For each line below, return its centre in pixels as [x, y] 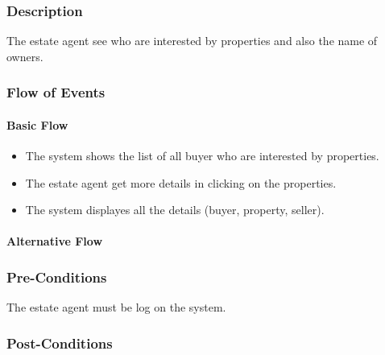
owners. [25, 56]
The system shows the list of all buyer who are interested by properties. [202, 156]
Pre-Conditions [57, 277]
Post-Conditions [60, 343]
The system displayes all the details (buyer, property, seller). [175, 210]
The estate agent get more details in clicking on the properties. [181, 182]
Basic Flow [37, 124]
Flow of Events [56, 92]
